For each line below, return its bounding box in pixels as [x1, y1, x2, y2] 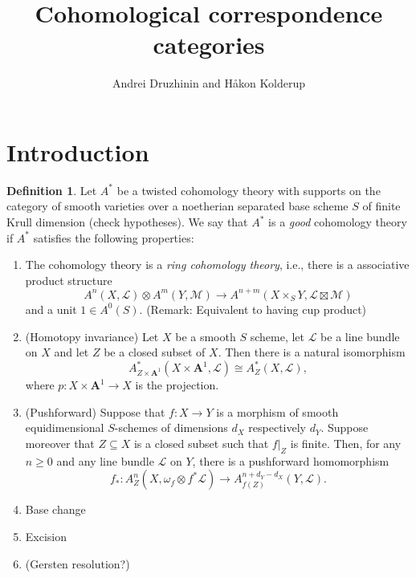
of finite [362, 197, 401, 214]
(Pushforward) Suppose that [25, 403, 165, 420]
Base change [25, 501, 86, 518]
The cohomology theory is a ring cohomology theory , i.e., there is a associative [25, 256, 410, 273]
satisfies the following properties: [33, 229, 194, 246]
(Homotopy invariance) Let [25, 328, 159, 344]
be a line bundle [320, 328, 400, 344]
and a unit [25, 300, 77, 317]
